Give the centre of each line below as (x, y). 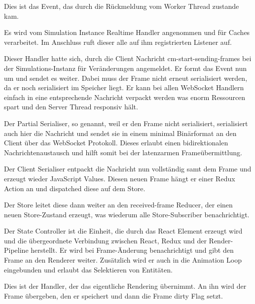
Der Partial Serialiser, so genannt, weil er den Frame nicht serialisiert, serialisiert (126, 123)
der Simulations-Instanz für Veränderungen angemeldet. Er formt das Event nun (126, 68)
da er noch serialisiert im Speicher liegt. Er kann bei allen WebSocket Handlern (124, 87)
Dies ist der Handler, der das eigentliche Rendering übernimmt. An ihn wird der (125, 286)
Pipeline (16, 250)
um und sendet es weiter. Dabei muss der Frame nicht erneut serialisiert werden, (126, 78)
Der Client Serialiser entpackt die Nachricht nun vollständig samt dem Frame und (128, 169)
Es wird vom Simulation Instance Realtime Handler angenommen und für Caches (127, 32)
